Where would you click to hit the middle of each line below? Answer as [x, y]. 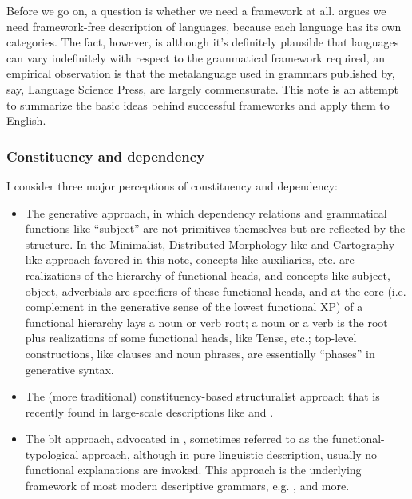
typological [52, 454]
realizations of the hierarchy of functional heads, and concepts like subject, [208, 275]
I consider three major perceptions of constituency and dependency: [172, 185]
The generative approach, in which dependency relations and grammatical [206, 212]
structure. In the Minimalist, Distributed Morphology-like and [177, 244]
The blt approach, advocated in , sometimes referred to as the [177, 439]
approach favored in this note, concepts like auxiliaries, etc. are [200, 259]
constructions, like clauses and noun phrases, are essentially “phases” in [200, 353]
